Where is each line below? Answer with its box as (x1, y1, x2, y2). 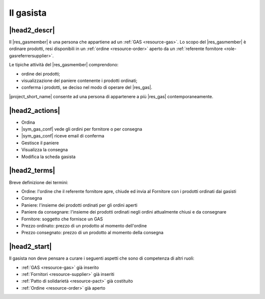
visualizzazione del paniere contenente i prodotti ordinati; (21, 78, 137, 83)
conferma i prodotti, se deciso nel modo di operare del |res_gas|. (21, 84, 153, 90)
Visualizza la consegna (21, 147, 68, 153)
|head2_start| (9, 243, 52, 251)
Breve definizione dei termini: (9, 179, 69, 185)
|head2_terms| (9, 166, 55, 175)
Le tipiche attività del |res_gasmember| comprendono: (9, 62, 119, 68)
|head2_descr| (9, 26, 55, 34)
